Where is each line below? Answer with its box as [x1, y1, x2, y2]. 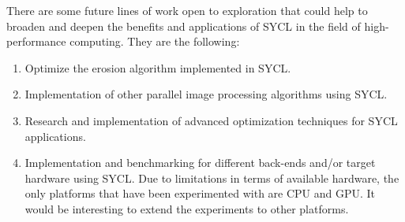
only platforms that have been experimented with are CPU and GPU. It [24, 185, 376, 202]
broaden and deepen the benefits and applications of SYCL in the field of [6, 17, 361, 34]
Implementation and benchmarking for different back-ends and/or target [24, 154, 376, 171]
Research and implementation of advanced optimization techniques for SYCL [24, 112, 398, 128]
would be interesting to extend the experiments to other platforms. [24, 200, 349, 216]
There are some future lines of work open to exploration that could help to [6, 2, 368, 18]
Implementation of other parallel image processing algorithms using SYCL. [24, 86, 388, 102]
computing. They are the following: [69, 33, 240, 50]
